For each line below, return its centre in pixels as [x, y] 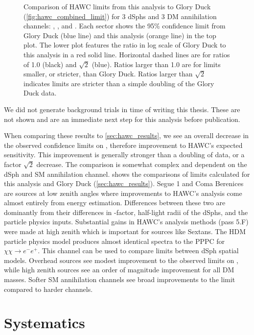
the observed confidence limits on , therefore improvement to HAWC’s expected [123, 145]
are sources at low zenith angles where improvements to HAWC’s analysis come [123, 193]
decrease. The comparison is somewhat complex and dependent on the [142, 164]
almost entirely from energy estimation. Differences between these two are [115, 203]
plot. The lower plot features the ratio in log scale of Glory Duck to [125, 45]
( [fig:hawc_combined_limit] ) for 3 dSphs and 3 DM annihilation [120, 16]
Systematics [45, 323]
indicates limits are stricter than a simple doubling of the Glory [119, 83]
